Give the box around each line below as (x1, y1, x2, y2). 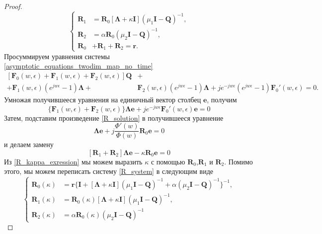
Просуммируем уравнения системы (4, 51, 110, 61)
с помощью (151, 156, 185, 166)
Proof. (4, 1, 22, 11)
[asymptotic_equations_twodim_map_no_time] (4, 61, 153, 71)
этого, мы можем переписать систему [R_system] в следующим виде (4, 166, 213, 176)
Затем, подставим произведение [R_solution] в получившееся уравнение (4, 112, 224, 123)
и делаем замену (4, 139, 54, 150)
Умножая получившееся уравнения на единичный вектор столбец (4, 94, 201, 104)
